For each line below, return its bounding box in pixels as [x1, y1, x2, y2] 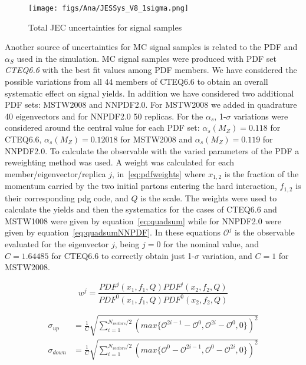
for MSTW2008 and [120, 133, 193, 145]
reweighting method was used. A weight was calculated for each [5, 156, 235, 168]
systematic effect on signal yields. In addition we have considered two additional [5, 87, 294, 99]
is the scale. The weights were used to [140, 191, 277, 204]
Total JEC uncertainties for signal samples [28, 21, 182, 33]
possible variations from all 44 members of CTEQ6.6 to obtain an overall [5, 75, 268, 88]
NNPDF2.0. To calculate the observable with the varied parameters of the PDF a [5, 144, 300, 157]
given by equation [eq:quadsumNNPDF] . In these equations [5, 226, 221, 238]
